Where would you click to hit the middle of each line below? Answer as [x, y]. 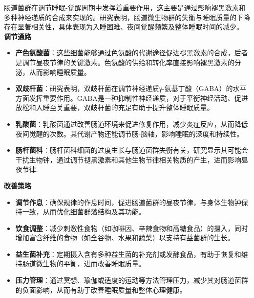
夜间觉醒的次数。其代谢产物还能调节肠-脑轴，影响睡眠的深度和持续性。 [129, 133]
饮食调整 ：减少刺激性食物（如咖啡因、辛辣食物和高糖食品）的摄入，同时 [132, 228]
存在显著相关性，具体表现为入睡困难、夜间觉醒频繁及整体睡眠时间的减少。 [124, 27]
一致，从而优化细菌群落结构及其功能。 [84, 212]
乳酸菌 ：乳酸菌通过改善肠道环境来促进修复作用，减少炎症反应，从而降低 [132, 124]
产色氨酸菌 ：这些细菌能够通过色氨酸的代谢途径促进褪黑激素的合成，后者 [132, 53]
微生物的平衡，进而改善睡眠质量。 [91, 264]
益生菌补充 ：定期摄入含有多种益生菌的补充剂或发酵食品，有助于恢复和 [128, 254]
